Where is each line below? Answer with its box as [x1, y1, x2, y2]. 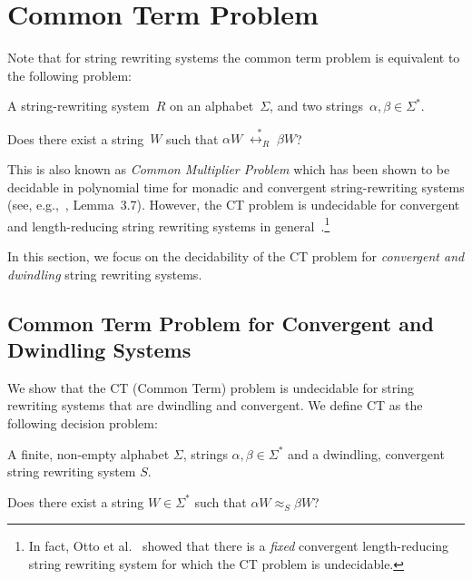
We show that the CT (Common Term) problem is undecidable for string [7, 378, 414, 397]
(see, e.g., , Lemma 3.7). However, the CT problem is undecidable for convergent [7, 195, 460, 214]
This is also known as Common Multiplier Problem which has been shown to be [7, 160, 450, 179]
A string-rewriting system [7, 96, 150, 115]
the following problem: [7, 65, 132, 84]
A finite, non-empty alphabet [7, 444, 170, 463]
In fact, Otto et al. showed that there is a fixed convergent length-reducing [28, 536, 449, 555]
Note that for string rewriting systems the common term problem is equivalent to [7, 48, 460, 67]
